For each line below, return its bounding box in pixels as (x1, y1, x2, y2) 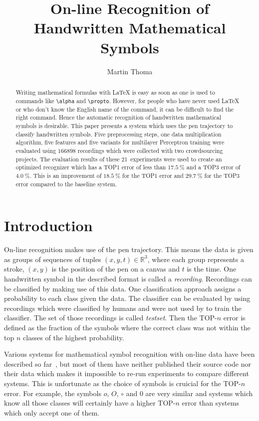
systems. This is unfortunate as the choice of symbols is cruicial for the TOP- (4, 378, 241, 388)
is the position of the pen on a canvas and (51, 264, 180, 274)
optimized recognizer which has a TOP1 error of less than (15, 163, 166, 171)
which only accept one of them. (4, 407, 99, 418)
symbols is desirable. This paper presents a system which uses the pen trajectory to (15, 122, 233, 130)
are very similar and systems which (145, 388, 253, 398)
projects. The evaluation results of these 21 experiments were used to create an (15, 154, 222, 163)
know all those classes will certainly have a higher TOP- (4, 398, 176, 408)
